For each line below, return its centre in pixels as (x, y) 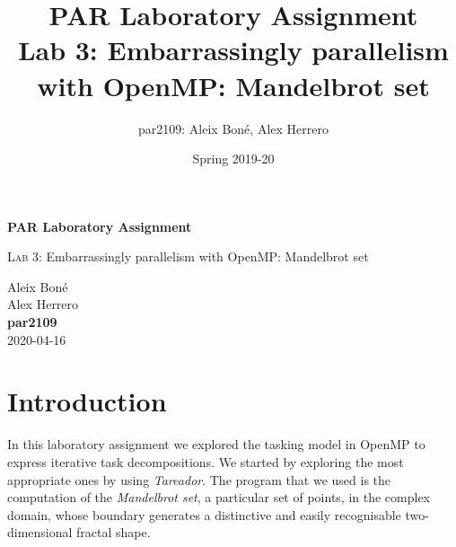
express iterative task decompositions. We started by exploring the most (206, 461)
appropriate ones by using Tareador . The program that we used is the (199, 479)
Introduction (87, 401)
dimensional (40, 532)
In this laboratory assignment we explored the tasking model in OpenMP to (216, 444)
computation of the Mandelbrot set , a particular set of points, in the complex (219, 497)
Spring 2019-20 (233, 159)
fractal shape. (114, 532)
